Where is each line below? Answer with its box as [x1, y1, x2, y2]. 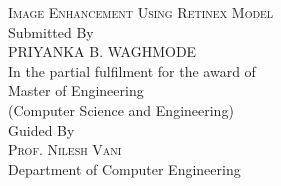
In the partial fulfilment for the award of [8, 60, 256, 81]
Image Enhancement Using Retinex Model [8, 2, 274, 22]
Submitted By [8, 21, 94, 42]
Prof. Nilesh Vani [8, 139, 122, 160]
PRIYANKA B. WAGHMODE [8, 41, 197, 62]
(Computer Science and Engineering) [8, 99, 234, 120]
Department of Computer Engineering [8, 158, 241, 179]
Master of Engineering [8, 80, 144, 101]
